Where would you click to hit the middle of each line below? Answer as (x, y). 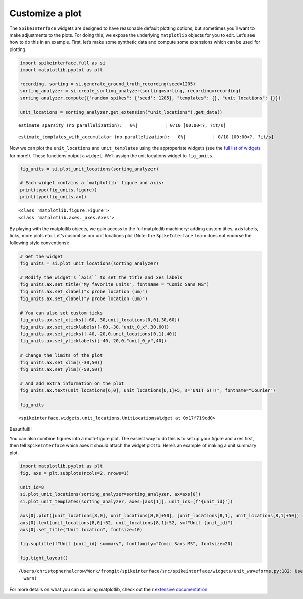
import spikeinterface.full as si (63, 63)
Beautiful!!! (21, 429)
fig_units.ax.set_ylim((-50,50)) (61, 369)
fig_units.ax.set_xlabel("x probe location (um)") (84, 291)
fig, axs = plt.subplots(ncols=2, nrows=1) (75, 473)
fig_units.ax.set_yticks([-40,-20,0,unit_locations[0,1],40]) (98, 334)
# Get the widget (41, 256)
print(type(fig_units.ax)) (53, 197)
